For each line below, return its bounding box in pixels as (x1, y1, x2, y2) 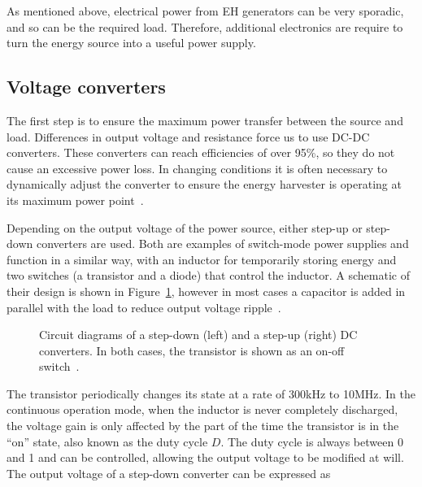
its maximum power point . (7, 191, 144, 208)
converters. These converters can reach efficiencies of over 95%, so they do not (7, 144, 395, 161)
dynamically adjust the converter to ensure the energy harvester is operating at (7, 176, 402, 193)
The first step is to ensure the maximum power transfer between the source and (7, 111, 403, 128)
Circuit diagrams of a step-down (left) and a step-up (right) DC (39, 326, 358, 343)
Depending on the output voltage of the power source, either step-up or (7, 219, 363, 236)
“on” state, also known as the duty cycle (7, 433, 208, 450)
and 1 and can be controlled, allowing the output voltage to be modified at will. (7, 449, 404, 466)
